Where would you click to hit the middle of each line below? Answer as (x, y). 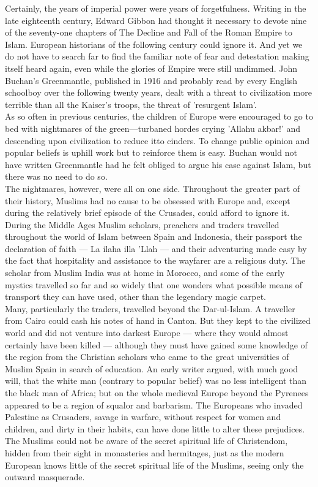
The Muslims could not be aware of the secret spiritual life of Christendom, (146, 441)
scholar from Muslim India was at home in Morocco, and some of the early (145, 273)
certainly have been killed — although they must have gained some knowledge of (156, 344)
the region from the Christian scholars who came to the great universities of (147, 357)
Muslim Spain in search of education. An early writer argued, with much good (152, 368)
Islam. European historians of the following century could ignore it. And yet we (154, 44)
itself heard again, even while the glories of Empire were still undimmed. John (151, 68)
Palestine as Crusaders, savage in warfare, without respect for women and (143, 417)
